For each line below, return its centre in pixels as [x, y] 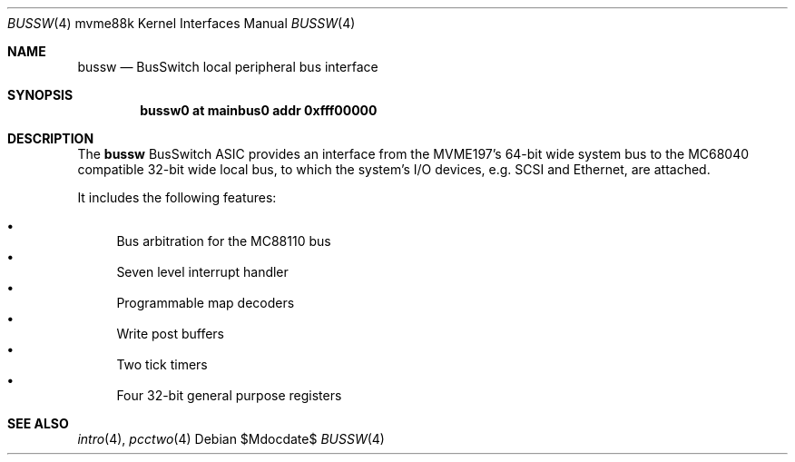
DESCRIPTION [51, 138]
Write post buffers [171, 334]
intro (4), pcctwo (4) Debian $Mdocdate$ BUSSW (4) [231, 439]
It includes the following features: [177, 197]
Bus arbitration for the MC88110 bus [224, 241]
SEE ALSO [38, 423]
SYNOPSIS [40, 95]
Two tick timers [162, 364]
